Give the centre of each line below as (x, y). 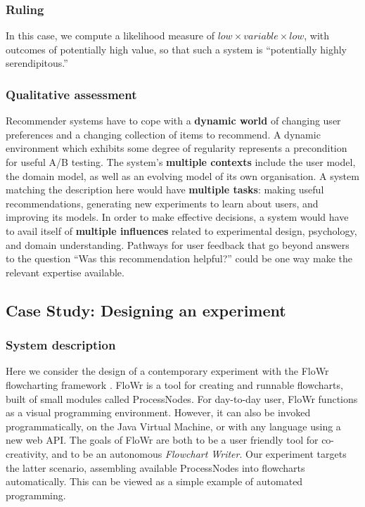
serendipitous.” (37, 63)
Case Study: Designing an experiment (146, 310)
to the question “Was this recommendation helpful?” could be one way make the (179, 258)
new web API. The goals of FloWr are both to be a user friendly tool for (162, 440)
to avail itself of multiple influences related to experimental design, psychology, (181, 230)
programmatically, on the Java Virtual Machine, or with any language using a (173, 426)
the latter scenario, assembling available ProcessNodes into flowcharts (155, 467)
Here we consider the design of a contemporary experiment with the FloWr (167, 371)
